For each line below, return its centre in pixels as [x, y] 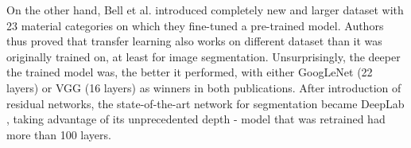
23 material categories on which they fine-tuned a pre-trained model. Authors [195, 25]
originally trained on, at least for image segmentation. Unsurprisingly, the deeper [204, 56]
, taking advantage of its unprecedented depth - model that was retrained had [196, 119]
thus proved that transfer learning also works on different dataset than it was [194, 41]
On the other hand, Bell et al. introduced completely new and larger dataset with [205, 10]
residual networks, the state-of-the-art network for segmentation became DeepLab [205, 103]
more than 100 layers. [59, 134]
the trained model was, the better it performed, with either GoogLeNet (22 [190, 72]
